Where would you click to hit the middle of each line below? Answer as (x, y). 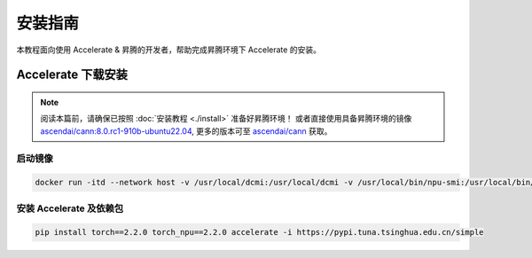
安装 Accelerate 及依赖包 (70, 208)
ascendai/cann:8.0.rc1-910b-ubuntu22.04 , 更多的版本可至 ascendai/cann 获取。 (186, 131)
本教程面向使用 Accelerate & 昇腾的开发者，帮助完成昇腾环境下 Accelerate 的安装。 (168, 50)
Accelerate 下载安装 (72, 75)
